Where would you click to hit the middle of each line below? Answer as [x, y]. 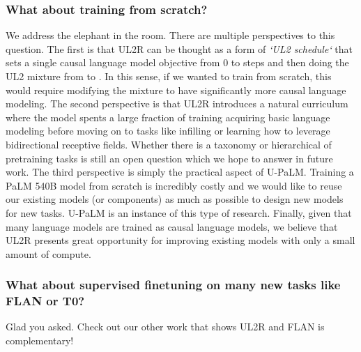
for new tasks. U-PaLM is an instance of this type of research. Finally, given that [179, 212]
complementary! [40, 340]
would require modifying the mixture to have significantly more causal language [176, 90]
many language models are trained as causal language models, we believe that [172, 226]
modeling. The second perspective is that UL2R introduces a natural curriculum [177, 104]
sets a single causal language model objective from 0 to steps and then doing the [177, 62]
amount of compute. [48, 253]
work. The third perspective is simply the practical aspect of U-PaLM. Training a [180, 172]
